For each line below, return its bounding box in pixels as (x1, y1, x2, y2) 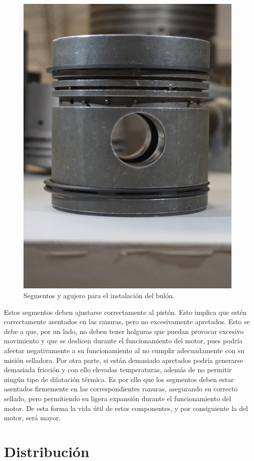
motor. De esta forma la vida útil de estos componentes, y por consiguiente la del (4, 403, 248, 413)
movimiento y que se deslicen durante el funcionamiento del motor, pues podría (4, 335, 243, 346)
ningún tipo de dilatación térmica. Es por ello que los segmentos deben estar (4, 374, 234, 384)
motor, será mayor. (4, 412, 61, 423)
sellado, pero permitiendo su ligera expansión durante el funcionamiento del (4, 393, 231, 403)
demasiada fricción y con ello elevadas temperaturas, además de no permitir (4, 364, 232, 375)
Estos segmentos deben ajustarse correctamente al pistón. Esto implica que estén (4, 307, 247, 317)
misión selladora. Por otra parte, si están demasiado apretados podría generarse (4, 355, 243, 365)
